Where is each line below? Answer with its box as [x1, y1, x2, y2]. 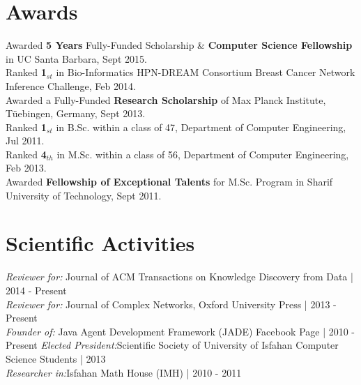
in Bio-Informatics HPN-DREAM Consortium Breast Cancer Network [56, 65, 355, 80]
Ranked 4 [6, 146, 47, 161]
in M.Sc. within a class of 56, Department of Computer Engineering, [56, 146, 349, 161]
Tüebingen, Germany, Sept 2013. [6, 106, 146, 121]
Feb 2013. [6, 160, 47, 175]
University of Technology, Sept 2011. [6, 188, 162, 202]
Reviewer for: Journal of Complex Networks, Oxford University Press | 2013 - [6, 296, 337, 311]
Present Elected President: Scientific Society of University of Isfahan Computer [6, 338, 339, 352]
